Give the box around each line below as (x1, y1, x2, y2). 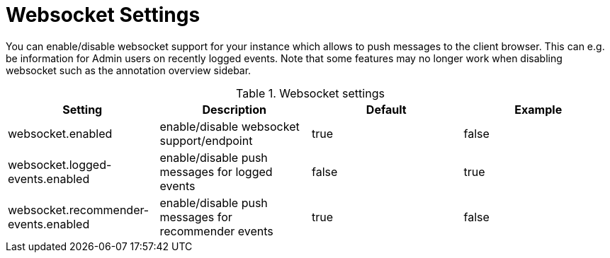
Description (202, 102, 266, 117)
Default (366, 102, 407, 117)
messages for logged (159, 164, 273, 179)
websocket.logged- (8, 157, 112, 172)
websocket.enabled (8, 126, 113, 141)
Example (514, 102, 563, 117)
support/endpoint (159, 133, 253, 148)
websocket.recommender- (8, 202, 149, 217)
